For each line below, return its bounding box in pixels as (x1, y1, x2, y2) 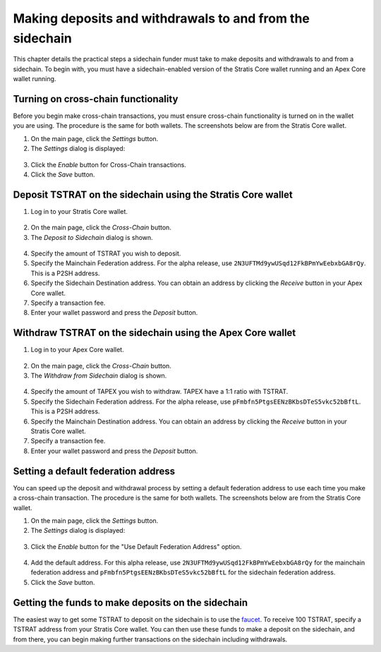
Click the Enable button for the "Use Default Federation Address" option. (30, 542, 242, 550)
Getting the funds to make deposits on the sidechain (13, 596, 248, 608)
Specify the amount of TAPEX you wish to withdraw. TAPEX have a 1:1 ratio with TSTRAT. (30, 387, 289, 396)
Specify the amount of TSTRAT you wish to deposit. (30, 249, 181, 258)
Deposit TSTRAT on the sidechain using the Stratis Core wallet (13, 188, 293, 200)
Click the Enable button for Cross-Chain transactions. (30, 160, 186, 169)
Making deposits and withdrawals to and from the (13, 11, 310, 26)
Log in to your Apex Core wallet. (30, 346, 124, 354)
